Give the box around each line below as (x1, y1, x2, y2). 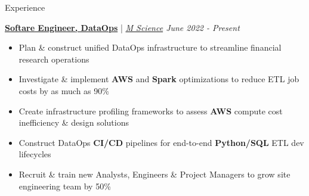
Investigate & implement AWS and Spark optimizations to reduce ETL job (18, 73, 299, 85)
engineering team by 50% (18, 179, 111, 192)
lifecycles (18, 148, 51, 160)
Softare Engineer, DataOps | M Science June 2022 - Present (5, 21, 240, 33)
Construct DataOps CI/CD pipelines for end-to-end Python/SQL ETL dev (18, 136, 304, 148)
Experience (5, 1, 45, 13)
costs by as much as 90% (18, 84, 109, 97)
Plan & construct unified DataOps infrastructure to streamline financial (18, 41, 282, 54)
